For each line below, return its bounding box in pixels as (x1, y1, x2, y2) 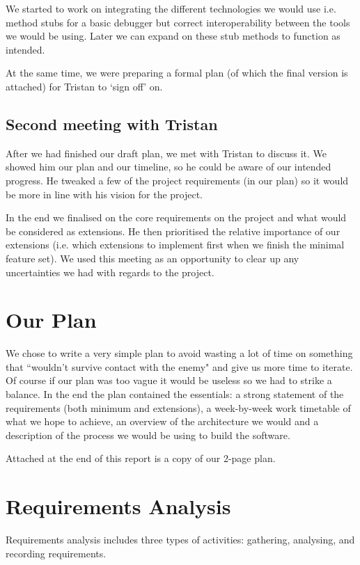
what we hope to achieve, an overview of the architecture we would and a (6, 414, 319, 429)
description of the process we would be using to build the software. (6, 427, 290, 442)
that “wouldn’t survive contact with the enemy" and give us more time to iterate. (6, 359, 353, 374)
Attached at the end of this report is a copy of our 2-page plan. (6, 451, 276, 465)
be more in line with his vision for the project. (6, 186, 203, 201)
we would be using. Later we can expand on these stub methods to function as (6, 29, 341, 43)
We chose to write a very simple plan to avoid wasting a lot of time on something (6, 346, 353, 360)
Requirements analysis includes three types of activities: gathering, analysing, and (6, 532, 355, 547)
